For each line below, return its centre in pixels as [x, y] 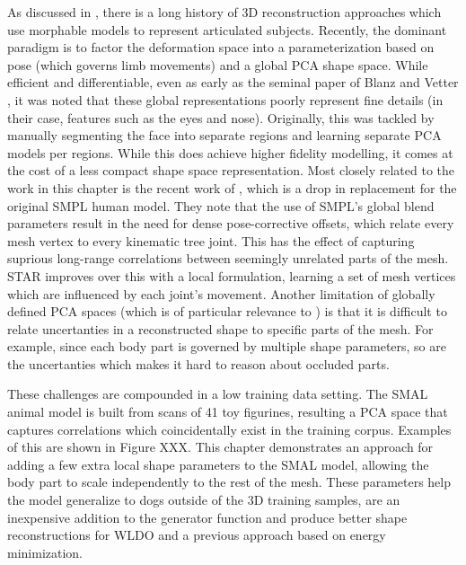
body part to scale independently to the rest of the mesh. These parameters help [229, 482]
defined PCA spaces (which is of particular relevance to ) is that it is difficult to [227, 311]
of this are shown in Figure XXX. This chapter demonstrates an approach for [220, 447]
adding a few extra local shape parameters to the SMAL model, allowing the [218, 464]
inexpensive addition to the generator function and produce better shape [207, 517]
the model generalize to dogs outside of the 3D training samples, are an [204, 500]
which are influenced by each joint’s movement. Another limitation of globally [221, 293]
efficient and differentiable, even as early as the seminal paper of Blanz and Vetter [233, 82]
